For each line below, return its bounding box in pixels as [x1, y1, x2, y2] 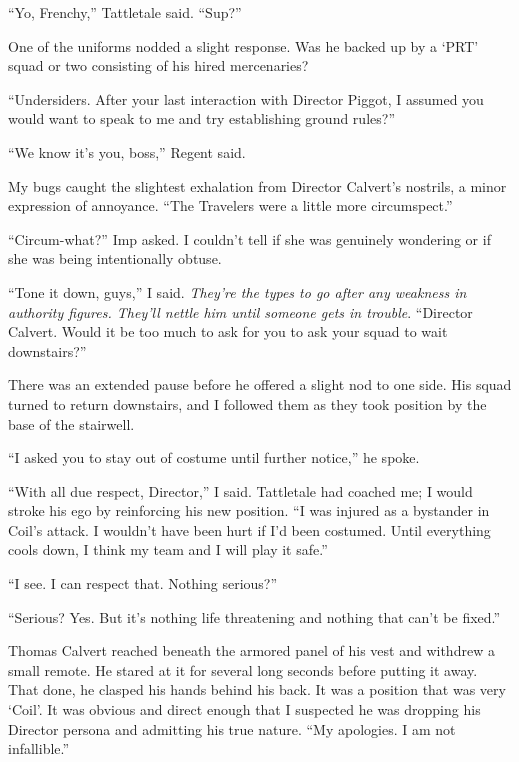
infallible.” [8, 738, 70, 759]
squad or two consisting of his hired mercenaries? [8, 55, 309, 76]
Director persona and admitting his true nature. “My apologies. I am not [8, 718, 456, 739]
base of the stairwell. [8, 413, 135, 434]
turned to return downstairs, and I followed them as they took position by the [8, 393, 487, 414]
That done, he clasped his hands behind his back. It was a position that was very [8, 679, 506, 700]
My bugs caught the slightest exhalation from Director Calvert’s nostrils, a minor [8, 175, 507, 196]
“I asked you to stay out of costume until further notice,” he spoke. [8, 447, 420, 468]
